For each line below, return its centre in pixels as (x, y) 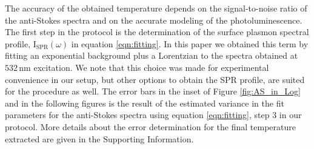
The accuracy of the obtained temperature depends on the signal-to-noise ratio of (156, 8)
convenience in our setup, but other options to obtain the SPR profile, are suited (155, 79)
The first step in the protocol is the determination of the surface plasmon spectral (157, 32)
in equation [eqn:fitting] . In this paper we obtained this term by (190, 43)
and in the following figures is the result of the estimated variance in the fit (145, 103)
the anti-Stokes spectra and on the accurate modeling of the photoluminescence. (154, 20)
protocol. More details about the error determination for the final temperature (150, 126)
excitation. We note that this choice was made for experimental (151, 67)
